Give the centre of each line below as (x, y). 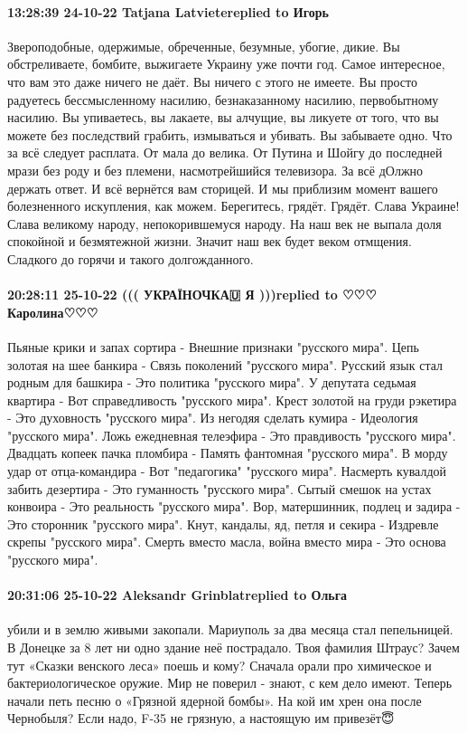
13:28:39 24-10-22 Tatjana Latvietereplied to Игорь (168, 11)
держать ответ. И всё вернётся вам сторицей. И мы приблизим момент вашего (223, 188)
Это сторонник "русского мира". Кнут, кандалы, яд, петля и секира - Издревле (223, 524)
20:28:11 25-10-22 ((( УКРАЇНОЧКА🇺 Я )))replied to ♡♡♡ (192, 295)
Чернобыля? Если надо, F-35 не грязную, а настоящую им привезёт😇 (201, 718)
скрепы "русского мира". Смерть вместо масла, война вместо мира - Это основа (227, 542)
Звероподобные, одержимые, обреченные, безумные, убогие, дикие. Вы (204, 46)
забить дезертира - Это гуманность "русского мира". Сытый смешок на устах (219, 488)
